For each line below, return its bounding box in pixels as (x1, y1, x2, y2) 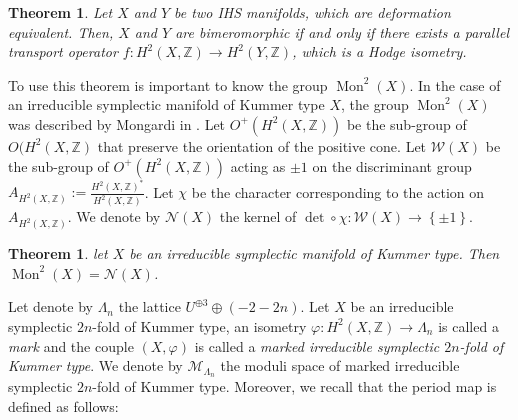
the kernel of (219, 206, 297, 227)
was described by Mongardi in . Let (8, 113, 226, 134)
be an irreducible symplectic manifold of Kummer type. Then (129, 243, 500, 264)
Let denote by (8, 296, 93, 317)
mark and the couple (8, 335, 134, 356)
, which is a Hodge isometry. (292, 41, 467, 62)
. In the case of (409, 74, 501, 95)
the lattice (118, 296, 181, 317)
